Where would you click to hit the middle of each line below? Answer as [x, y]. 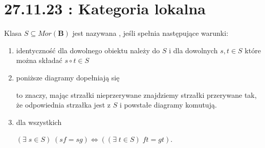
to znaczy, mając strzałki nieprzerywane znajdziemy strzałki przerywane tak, [136, 94]
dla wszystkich [39, 122]
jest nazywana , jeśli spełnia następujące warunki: [150, 33]
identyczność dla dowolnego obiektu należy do [88, 50]
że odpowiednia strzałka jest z [63, 105]
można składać [39, 60]
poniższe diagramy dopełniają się [68, 77]
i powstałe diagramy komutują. [168, 105]
